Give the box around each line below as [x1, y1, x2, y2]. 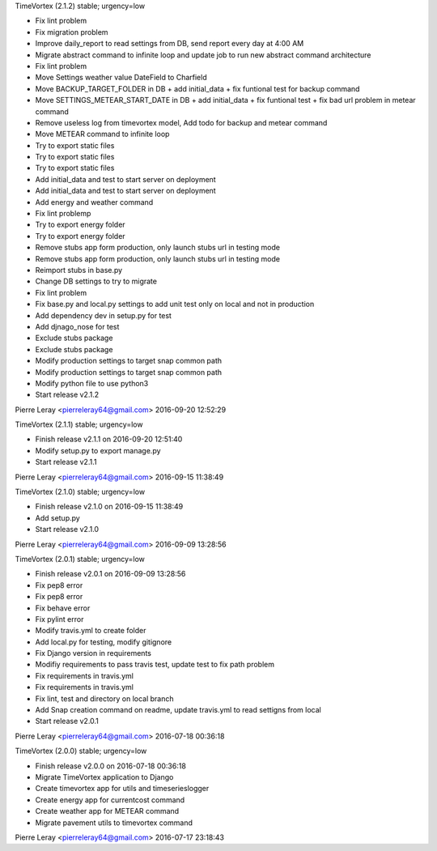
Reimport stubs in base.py [35, 265, 123, 274]
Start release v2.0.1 [35, 717, 99, 726]
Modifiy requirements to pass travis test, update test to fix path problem [35, 660, 275, 670]
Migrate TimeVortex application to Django [35, 772, 174, 781]
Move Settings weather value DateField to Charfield [35, 73, 207, 83]
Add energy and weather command [35, 197, 154, 206]
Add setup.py [35, 513, 80, 522]
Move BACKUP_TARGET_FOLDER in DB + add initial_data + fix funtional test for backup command [35, 83, 360, 93]
